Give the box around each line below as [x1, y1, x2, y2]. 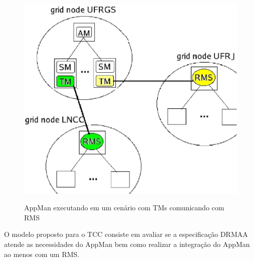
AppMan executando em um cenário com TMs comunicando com [24, 202, 224, 213]
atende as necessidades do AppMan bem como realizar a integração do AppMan [4, 238, 250, 249]
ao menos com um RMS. [4, 248, 79, 259]
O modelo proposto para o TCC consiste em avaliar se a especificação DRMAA [4, 229, 248, 239]
